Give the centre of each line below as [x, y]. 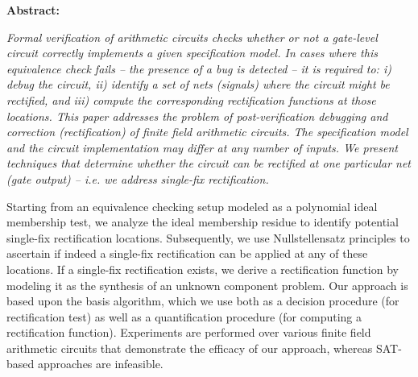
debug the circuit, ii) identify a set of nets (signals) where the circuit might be [198, 84]
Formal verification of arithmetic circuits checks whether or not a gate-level [192, 37]
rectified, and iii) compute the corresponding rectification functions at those [191, 99]
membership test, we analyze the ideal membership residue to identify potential [203, 222]
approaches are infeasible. [100, 364]
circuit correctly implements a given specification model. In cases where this [192, 53]
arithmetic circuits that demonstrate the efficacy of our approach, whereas [190, 348]
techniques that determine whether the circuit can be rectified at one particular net [209, 163]
